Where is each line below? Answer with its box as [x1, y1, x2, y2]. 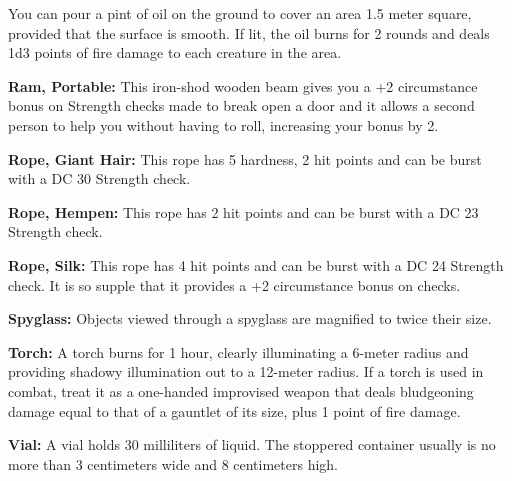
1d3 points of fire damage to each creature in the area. [8, 42, 342, 63]
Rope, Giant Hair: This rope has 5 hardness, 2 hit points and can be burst [8, 148, 482, 169]
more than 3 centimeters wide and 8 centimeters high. [8, 453, 339, 474]
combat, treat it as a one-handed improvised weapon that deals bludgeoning [8, 380, 474, 401]
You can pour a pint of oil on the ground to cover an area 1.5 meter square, [8, 3, 472, 23]
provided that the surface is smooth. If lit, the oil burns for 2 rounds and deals [8, 22, 490, 43]
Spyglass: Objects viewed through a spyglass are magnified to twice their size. [8, 308, 492, 329]
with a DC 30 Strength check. [8, 168, 191, 189]
